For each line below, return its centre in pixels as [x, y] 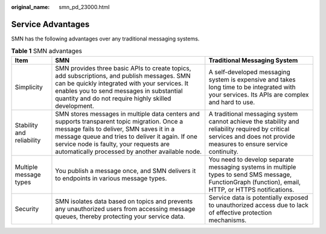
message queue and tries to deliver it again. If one [126, 136]
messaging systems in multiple [252, 167]
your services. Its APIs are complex [259, 95]
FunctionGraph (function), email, [255, 182]
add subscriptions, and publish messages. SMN [123, 75]
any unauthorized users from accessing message [125, 209]
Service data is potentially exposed [258, 197]
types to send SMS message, [250, 174]
